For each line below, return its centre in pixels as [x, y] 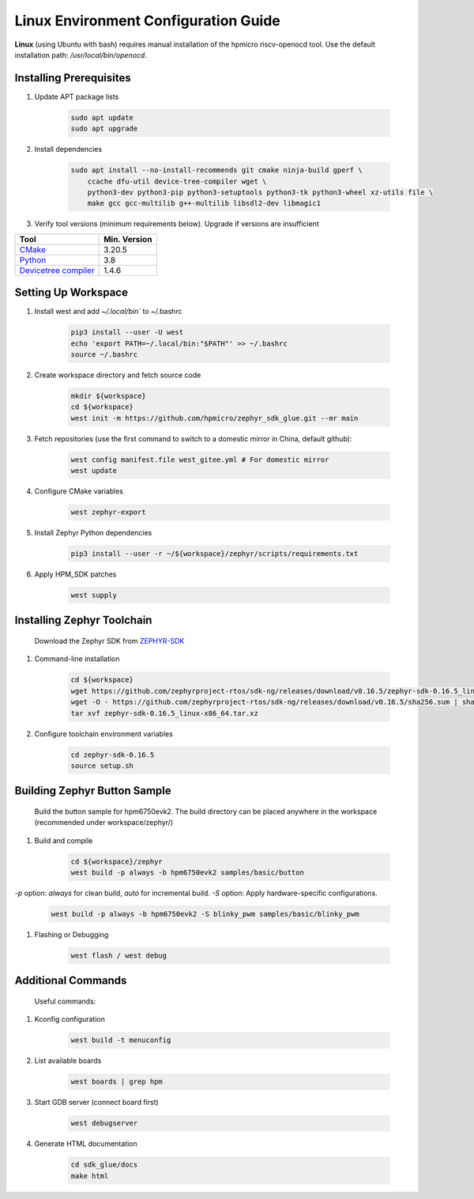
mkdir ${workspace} [108, 396]
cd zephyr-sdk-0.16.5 [113, 755]
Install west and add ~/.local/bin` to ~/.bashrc [108, 312]
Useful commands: [65, 1001]
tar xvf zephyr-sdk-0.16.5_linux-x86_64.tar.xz [164, 713]
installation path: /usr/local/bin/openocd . [81, 55]
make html [90, 1176]
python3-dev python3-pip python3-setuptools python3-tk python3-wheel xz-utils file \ [260, 192]
